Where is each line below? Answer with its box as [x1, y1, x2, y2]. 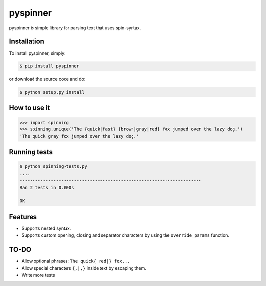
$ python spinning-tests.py [19, 164, 87, 169]
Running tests [9, 148, 53, 156]
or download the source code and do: [9, 76, 86, 82]
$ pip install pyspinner [19, 64, 80, 69]
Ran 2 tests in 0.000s [19, 185, 74, 190]
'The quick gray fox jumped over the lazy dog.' [19, 133, 139, 139]
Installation [9, 37, 44, 46]
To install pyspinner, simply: [9, 50, 66, 56]
